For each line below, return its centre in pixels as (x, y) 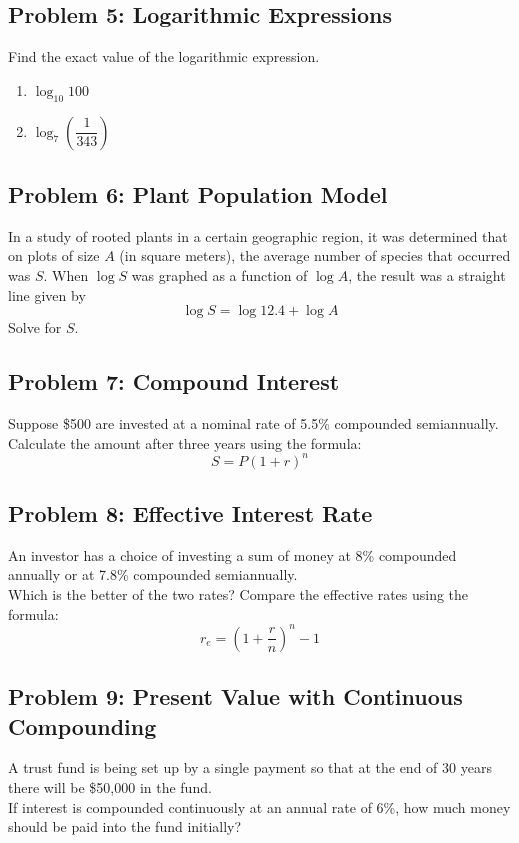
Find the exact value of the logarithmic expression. (164, 56)
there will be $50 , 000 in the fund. (110, 786)
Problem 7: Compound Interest (174, 381)
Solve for (35, 327)
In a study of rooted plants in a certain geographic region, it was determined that (258, 235)
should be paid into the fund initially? (125, 826)
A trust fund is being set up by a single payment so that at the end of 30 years (250, 767)
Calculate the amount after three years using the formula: (185, 442)
